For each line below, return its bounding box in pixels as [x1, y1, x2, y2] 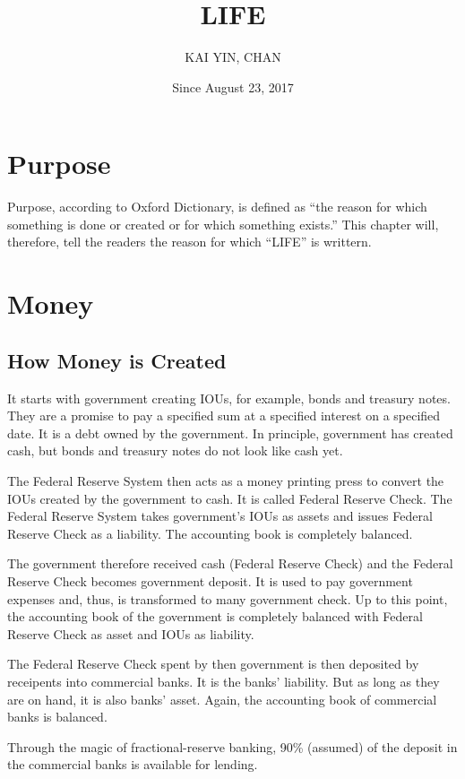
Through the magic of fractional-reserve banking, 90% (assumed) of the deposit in [7, 737, 458, 756]
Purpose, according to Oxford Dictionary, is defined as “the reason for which [7, 197, 427, 216]
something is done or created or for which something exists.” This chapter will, [7, 214, 439, 233]
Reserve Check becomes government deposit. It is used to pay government [7, 571, 413, 590]
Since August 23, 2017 [172, 77, 294, 96]
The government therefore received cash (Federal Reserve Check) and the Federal [7, 554, 453, 573]
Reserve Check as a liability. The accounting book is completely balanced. [7, 524, 413, 542]
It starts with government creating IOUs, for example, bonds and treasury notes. [7, 388, 451, 407]
